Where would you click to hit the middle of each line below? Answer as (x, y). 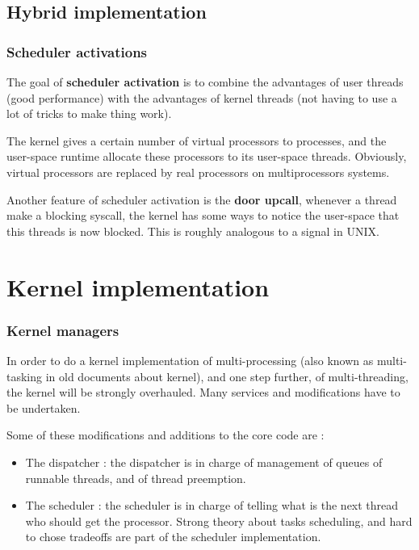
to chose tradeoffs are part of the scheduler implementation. (173, 537)
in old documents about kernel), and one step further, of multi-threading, (227, 376)
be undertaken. (44, 407)
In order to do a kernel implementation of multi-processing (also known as (190, 360)
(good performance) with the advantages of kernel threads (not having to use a (202, 97)
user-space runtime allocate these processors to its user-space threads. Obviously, (207, 156)
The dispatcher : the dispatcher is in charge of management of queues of (204, 462)
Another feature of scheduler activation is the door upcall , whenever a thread (202, 199)
